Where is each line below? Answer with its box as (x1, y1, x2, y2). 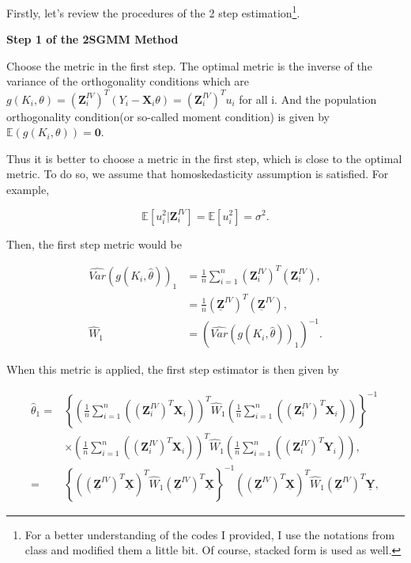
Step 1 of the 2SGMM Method (6, 31, 179, 48)
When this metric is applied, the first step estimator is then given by (6, 361, 339, 378)
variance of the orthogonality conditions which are (6, 73, 250, 89)
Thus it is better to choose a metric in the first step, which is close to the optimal (6, 150, 402, 166)
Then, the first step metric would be (6, 235, 182, 252)
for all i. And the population (239, 90, 377, 107)
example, (6, 181, 50, 197)
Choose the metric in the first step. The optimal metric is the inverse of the (6, 57, 372, 74)
